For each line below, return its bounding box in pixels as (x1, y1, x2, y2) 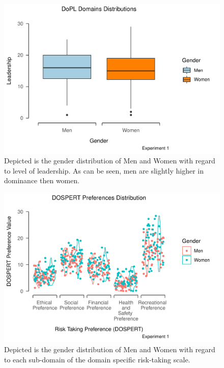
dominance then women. (4, 175, 80, 186)
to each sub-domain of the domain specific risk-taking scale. (4, 354, 190, 364)
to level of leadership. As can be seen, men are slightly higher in (4, 165, 204, 176)
